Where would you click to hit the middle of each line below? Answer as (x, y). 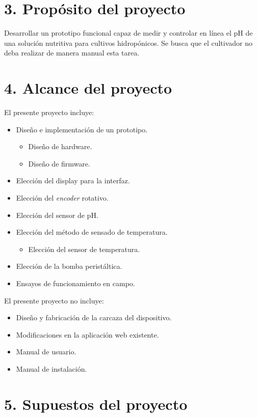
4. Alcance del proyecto (88, 88)
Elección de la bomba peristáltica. (69, 266)
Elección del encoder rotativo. (62, 198)
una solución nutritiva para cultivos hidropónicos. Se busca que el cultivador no (128, 43)
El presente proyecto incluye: (49, 112)
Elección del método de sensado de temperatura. (92, 232)
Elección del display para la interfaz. (73, 180)
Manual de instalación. (52, 368)
